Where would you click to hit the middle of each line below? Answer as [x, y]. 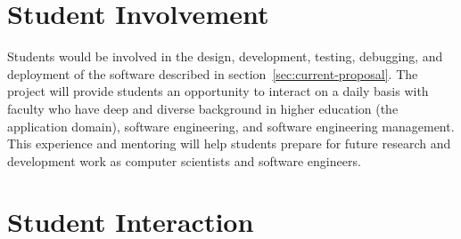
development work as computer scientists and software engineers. [184, 160]
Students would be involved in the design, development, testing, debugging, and [225, 56]
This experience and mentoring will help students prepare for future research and [229, 143]
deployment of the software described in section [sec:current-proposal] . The [213, 73]
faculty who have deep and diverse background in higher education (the [203, 108]
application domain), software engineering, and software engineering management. [231, 126]
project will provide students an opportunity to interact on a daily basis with [218, 91]
